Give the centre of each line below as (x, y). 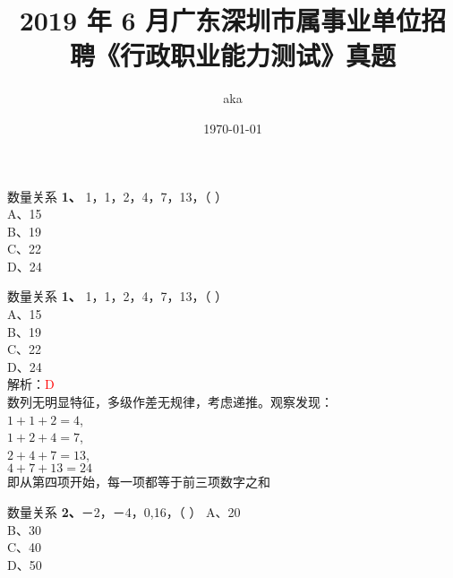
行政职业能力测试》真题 (257, 55)
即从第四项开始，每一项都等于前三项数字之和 (139, 482)
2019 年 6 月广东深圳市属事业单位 (220, 20)
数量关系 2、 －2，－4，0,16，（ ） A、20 (124, 512)
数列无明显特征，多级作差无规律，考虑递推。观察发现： (170, 402)
